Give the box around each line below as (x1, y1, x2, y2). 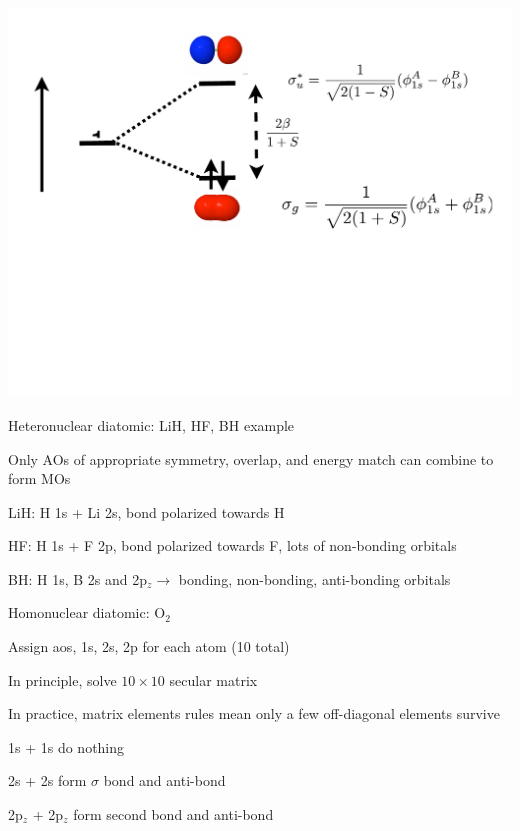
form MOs (8, 468, 71, 489)
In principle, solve (8, 669, 117, 690)
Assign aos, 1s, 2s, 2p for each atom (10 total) (8, 636, 290, 657)
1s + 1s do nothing (8, 736, 125, 757)
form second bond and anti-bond (73, 804, 274, 825)
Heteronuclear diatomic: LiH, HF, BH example (8, 414, 295, 435)
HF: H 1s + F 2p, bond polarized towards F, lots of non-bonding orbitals (8, 535, 457, 556)
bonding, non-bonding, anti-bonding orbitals (178, 568, 451, 589)
